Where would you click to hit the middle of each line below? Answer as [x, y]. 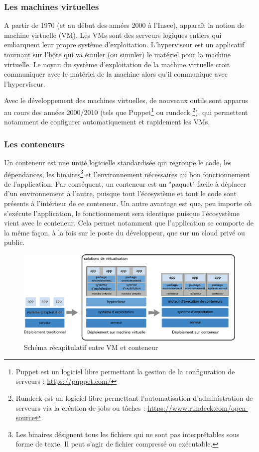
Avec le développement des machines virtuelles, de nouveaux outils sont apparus [126, 100]
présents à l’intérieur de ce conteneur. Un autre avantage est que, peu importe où [128, 203]
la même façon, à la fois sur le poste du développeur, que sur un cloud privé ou [125, 232]
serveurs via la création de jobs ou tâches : [80, 407]
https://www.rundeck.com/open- [198, 407]
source [25, 417]
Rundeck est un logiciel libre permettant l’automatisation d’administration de [134, 398]
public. [14, 242]
